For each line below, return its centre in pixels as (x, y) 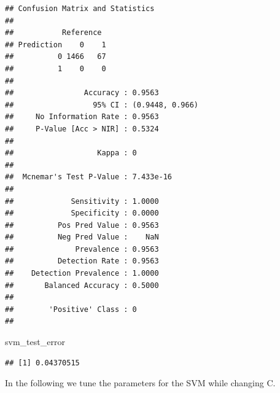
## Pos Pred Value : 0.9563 (82, 225)
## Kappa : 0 (71, 153)
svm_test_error (35, 342)
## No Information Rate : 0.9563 (82, 117)
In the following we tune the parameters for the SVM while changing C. (140, 383)
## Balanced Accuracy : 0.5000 (82, 285)
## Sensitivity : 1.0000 (82, 201)
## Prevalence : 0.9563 (82, 249)
